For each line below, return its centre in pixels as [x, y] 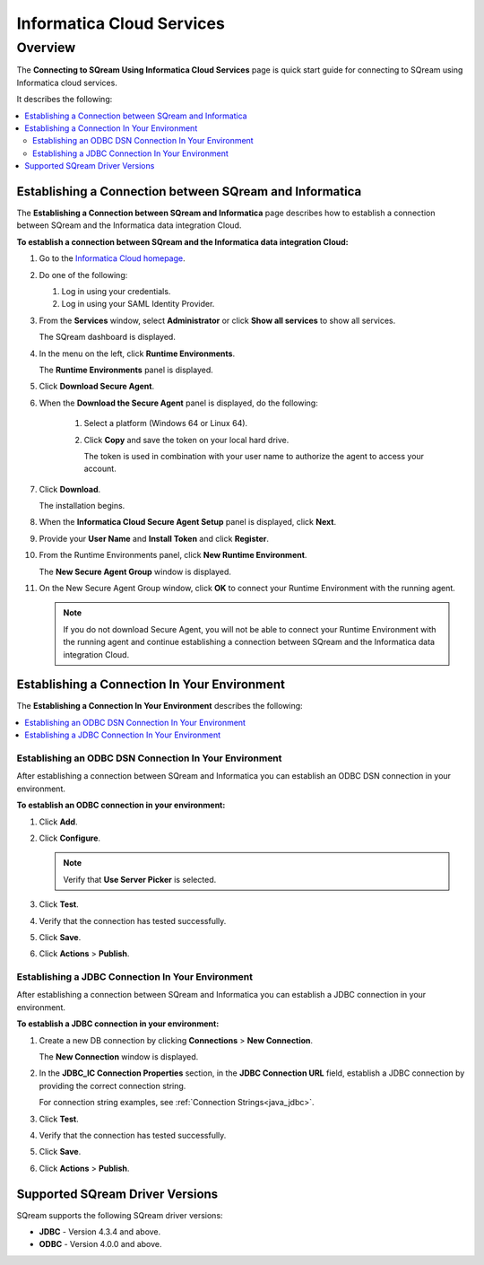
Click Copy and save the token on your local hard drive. [186, 440]
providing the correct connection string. [112, 1086]
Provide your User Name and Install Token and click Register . [154, 538]
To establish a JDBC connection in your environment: [118, 1024]
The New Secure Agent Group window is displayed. [135, 571]
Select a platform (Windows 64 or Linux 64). [166, 423]
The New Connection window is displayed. [119, 1057]
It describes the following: [65, 100]
